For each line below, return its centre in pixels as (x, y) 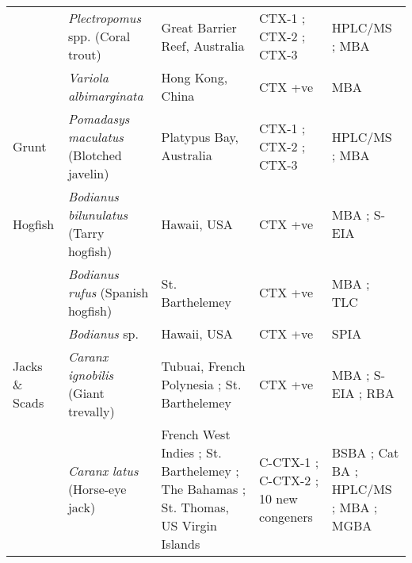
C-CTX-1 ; (289, 462)
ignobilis (91, 375)
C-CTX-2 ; (289, 480)
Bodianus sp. (103, 333)
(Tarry (86, 233)
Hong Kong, (195, 77)
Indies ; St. (191, 452)
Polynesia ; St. (201, 384)
